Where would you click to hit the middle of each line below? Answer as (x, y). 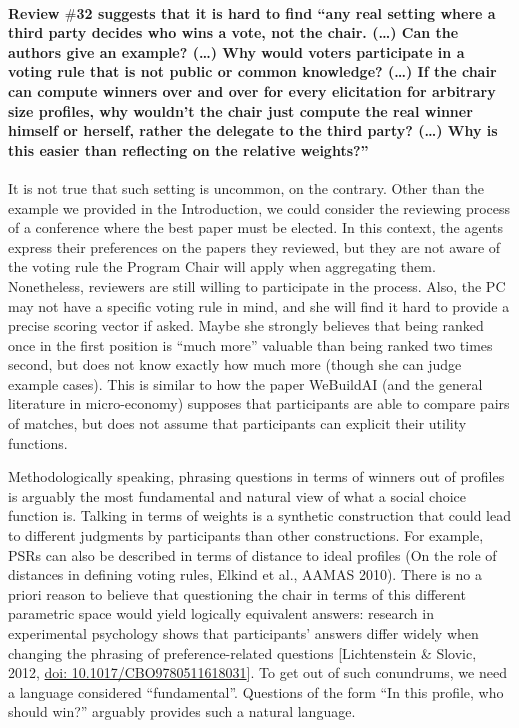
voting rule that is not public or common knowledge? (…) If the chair (252, 71)
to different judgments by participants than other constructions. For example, (246, 535)
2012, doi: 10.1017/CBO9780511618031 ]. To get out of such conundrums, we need (257, 672)
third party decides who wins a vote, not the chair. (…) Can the (233, 32)
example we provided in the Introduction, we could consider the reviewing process (259, 207)
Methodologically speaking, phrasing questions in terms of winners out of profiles (256, 476)
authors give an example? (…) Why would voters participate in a (236, 51)
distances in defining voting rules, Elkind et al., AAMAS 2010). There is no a (245, 574)
